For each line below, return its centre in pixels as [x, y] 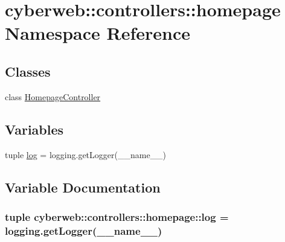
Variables [34, 129]
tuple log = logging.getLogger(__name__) [86, 154]
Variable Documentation [83, 187]
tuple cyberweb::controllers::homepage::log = [117, 216]
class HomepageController [53, 96]
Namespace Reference [98, 33]
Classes [28, 71]
